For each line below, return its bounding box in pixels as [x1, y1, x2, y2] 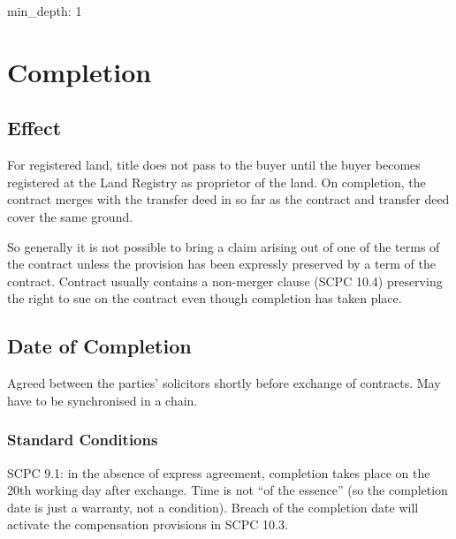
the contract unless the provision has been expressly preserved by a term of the [7, 254, 436, 273]
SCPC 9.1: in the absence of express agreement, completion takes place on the [7, 463, 430, 482]
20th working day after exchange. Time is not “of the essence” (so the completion [7, 481, 448, 499]
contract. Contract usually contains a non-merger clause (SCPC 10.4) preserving [7, 271, 443, 290]
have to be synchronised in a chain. [7, 391, 198, 409]
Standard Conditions [7, 429, 158, 451]
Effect [7, 114, 62, 141]
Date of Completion [7, 332, 192, 360]
